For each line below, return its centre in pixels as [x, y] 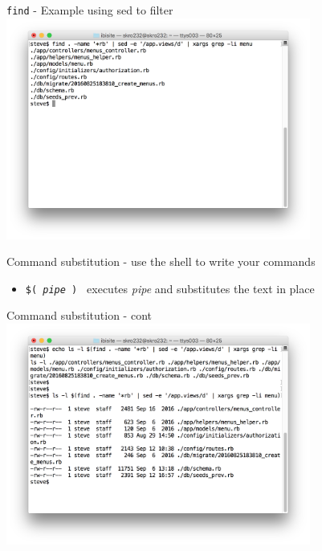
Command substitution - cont [79, 315]
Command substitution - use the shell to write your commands [161, 261]
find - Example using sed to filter [90, 10]
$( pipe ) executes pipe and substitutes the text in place [170, 288]
